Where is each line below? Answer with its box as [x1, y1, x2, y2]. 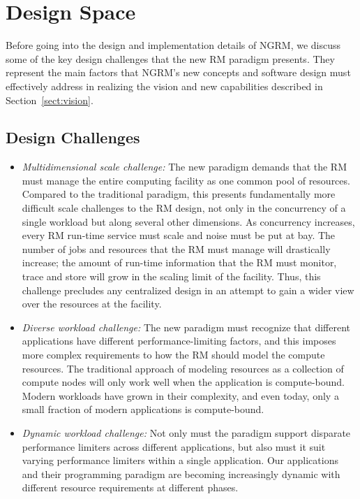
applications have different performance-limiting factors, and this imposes [22, 333, 336, 348]
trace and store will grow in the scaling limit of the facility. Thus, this [22, 269, 321, 284]
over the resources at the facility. [22, 296, 162, 311]
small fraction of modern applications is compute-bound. [22, 402, 264, 417]
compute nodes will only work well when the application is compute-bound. [22, 375, 345, 389]
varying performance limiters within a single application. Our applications [22, 453, 338, 468]
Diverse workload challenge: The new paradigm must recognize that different [22, 319, 351, 334]
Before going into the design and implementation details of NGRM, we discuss [6, 38, 341, 52]
